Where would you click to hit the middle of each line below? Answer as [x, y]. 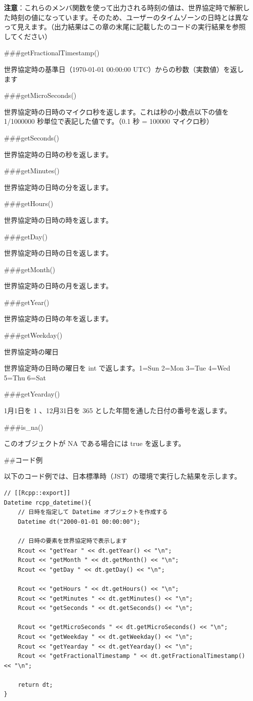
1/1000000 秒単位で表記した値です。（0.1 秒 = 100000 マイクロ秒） [109, 121]
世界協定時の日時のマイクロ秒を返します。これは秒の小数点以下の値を [116, 111]
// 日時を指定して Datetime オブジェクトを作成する [93, 512]
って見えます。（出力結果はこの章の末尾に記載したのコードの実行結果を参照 [125, 27]
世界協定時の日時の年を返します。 [58, 318]
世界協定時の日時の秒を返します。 [58, 154]
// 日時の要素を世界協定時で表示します [73, 541]
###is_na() [24, 427]
